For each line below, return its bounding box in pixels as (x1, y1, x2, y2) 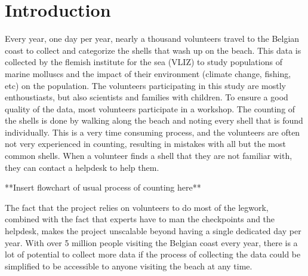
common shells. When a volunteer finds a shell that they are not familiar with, (5, 149, 292, 162)
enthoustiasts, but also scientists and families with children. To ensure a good (5, 91, 288, 103)
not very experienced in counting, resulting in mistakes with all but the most (5, 137, 286, 150)
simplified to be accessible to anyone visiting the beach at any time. (5, 259, 252, 272)
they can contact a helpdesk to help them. (5, 161, 159, 173)
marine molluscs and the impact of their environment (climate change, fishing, (5, 67, 291, 79)
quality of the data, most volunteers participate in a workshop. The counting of (5, 102, 295, 115)
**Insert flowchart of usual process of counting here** (5, 181, 201, 194)
